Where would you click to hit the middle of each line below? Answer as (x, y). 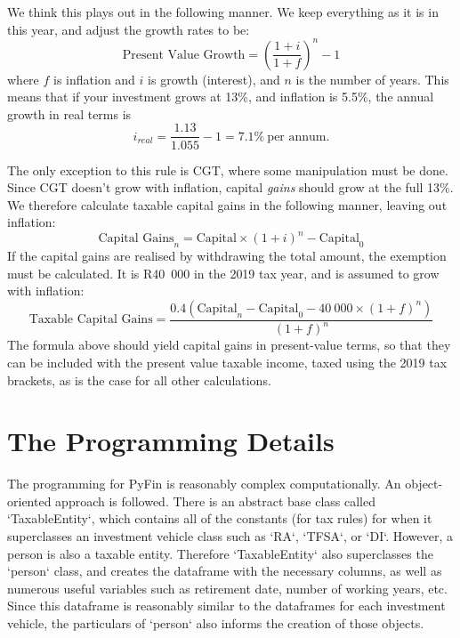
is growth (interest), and (214, 79)
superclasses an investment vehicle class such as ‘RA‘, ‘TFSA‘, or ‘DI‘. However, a (230, 536)
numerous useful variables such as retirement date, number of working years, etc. (227, 588)
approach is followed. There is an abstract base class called (215, 501)
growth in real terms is (69, 113)
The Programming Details (171, 441)
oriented (29, 501)
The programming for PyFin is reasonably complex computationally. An (204, 484)
